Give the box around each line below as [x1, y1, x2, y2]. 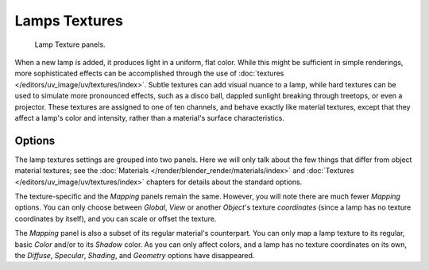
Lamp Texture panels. [34, 40, 106, 49]
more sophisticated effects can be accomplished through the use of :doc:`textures [14, 68, 284, 79]
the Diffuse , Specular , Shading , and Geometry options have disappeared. [14, 250, 255, 260]
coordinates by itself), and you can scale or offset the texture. [14, 214, 217, 223]
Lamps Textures [14, 12, 123, 29]
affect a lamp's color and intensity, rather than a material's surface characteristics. [14, 113, 285, 122]
